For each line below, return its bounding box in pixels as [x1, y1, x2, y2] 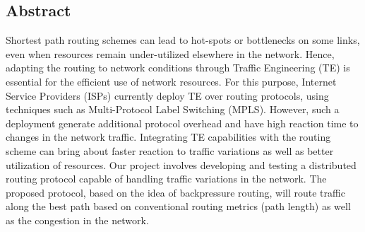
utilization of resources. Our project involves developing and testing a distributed [6, 157, 357, 172]
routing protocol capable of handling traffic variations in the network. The [6, 171, 327, 186]
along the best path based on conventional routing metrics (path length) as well [6, 199, 351, 214]
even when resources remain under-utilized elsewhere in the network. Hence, [6, 46, 335, 61]
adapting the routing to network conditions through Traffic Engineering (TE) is [6, 60, 350, 75]
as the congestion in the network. [6, 212, 149, 227]
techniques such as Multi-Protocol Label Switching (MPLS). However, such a [6, 102, 340, 117]
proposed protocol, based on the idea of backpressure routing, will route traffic [6, 185, 345, 199]
